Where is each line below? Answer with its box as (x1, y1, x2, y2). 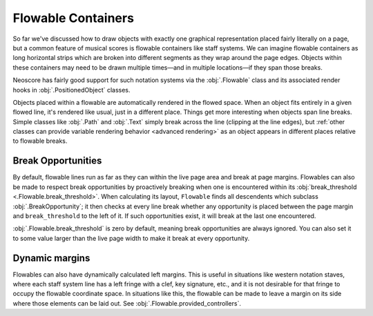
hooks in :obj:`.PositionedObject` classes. (12, 86, 131, 94)
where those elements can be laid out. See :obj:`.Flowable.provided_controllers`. (12, 299, 242, 307)
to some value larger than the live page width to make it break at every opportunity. (12, 234, 250, 242)
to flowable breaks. (12, 137, 68, 145)
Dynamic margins (12, 252, 90, 264)
